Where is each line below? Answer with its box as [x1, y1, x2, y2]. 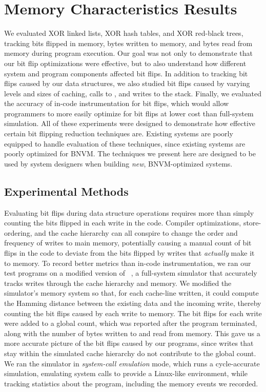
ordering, [4, 227, 32, 238]
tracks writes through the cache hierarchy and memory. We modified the [4, 277, 232, 288]
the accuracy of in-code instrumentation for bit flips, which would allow [4, 98, 229, 109]
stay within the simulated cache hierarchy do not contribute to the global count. [4, 347, 256, 358]
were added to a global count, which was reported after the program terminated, [4, 318, 257, 328]
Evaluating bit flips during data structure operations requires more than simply [4, 207, 254, 218]
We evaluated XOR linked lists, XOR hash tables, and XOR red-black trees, [4, 28, 243, 38]
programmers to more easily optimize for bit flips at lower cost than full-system [4, 108, 254, 118]
